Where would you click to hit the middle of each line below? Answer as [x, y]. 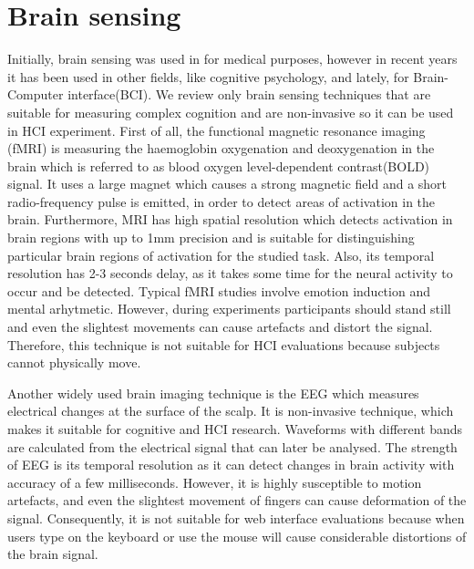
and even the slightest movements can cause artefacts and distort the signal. [220, 327]
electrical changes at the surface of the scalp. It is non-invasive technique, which [231, 411]
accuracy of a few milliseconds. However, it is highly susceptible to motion [215, 482]
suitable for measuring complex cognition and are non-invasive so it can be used [231, 112]
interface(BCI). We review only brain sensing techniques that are [249, 94]
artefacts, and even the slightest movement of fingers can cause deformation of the [237, 500]
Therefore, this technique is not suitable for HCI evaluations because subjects [224, 344]
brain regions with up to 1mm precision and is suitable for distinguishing [211, 238]
